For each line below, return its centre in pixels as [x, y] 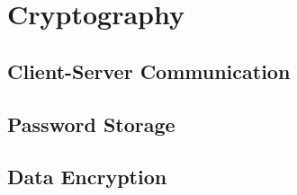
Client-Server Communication [149, 71]
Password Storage [91, 124]
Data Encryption [87, 177]
